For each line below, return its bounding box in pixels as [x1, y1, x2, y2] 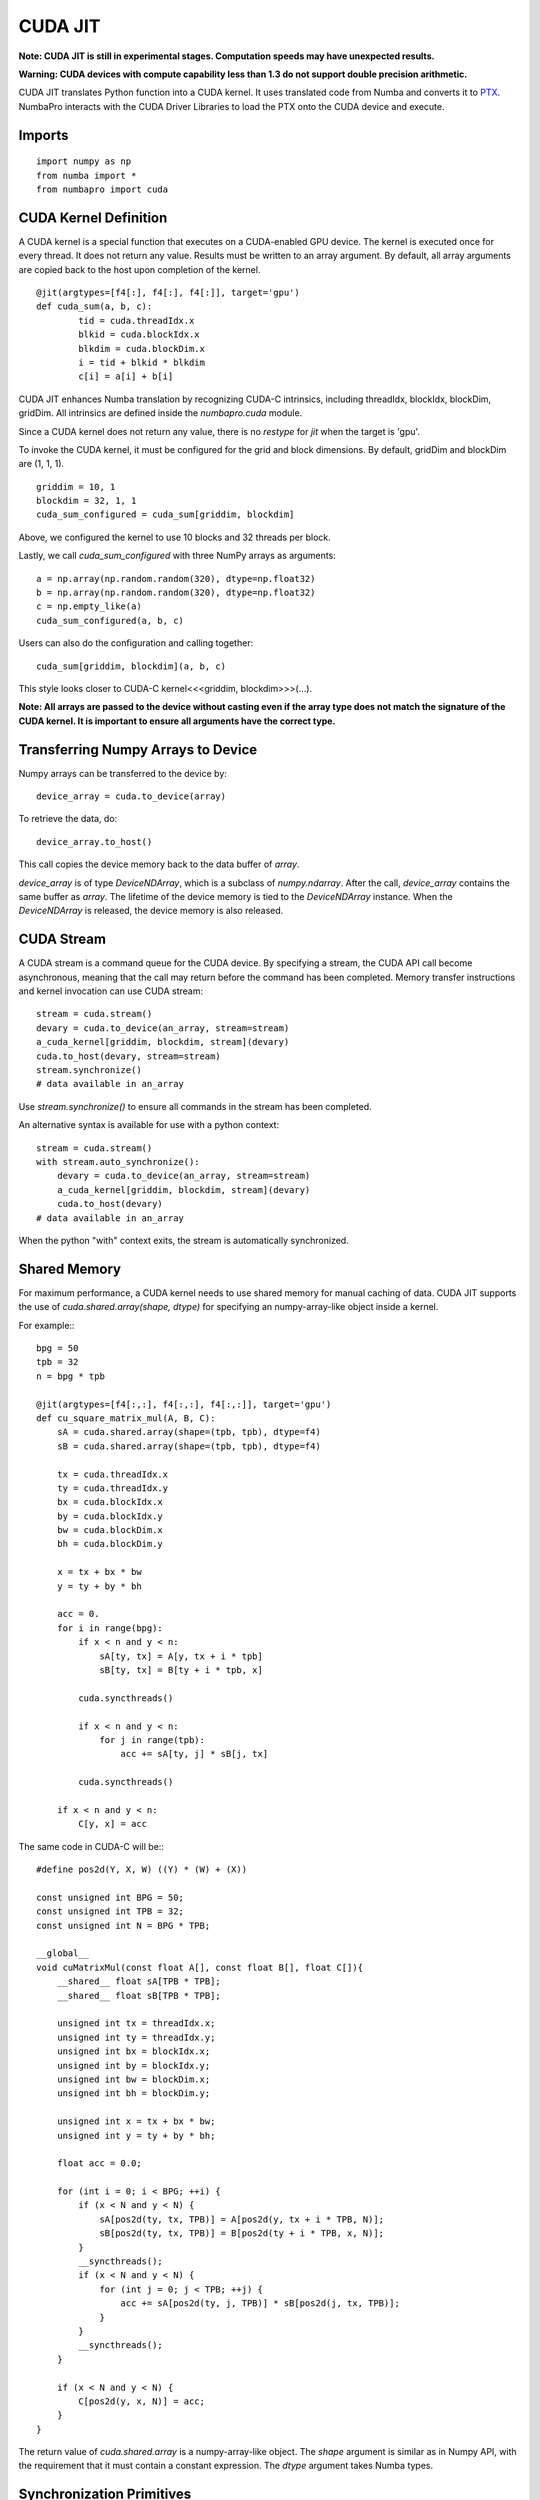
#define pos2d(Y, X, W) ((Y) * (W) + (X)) [36, 1864, 248, 1875]
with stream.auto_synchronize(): [36, 1156, 200, 1167]
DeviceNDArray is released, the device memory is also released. [18, 905, 284, 917]
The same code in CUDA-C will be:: [18, 1840, 165, 1852]
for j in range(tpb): [99, 1734, 205, 1745]
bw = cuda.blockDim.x [56, 1525, 164, 1536]
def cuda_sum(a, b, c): [36, 301, 153, 312]
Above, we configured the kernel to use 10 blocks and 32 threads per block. [18, 531, 332, 543]
